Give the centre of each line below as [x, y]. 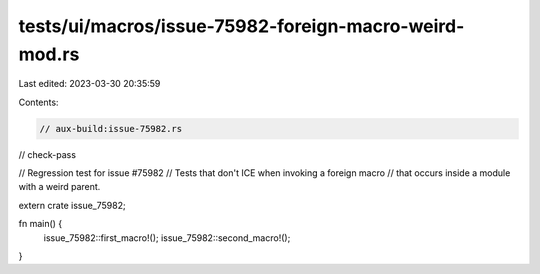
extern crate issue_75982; [72, 205]
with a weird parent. [59, 187]
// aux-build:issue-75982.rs [111, 128]
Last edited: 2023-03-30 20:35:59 [89, 84]
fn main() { [40, 224]
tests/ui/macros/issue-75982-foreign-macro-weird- [241, 26]
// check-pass [47, 154]
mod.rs [49, 54]
